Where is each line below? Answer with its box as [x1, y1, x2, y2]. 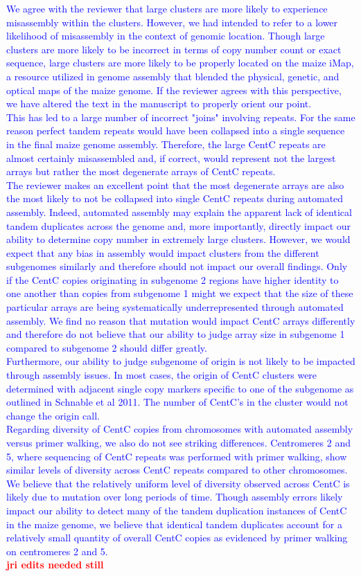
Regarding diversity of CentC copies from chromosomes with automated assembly [6, 422, 353, 436]
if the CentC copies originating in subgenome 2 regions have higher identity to [6, 272, 339, 287]
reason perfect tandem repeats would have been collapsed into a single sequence [6, 123, 345, 138]
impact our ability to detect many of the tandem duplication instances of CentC [6, 503, 347, 517]
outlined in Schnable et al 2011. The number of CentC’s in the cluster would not [6, 395, 349, 409]
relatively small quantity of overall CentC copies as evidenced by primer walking [6, 530, 348, 545]
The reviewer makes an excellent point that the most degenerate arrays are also [6, 177, 344, 192]
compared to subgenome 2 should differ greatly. [6, 340, 207, 354]
